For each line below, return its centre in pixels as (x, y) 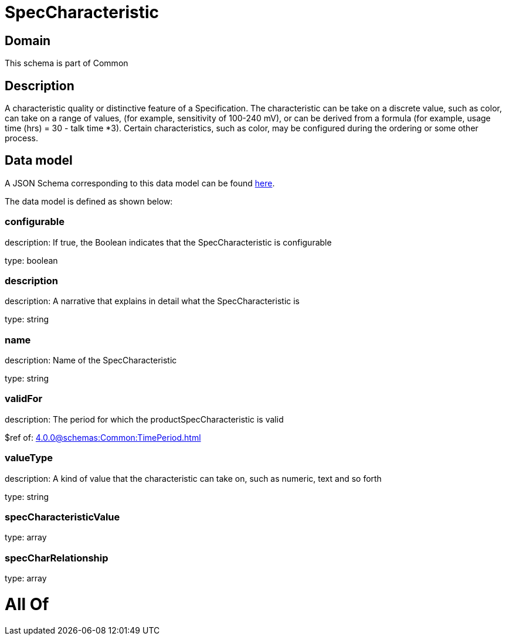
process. (21, 138)
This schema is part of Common (67, 63)
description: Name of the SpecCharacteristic (91, 360)
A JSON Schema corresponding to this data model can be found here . (140, 183)
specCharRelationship (57, 558)
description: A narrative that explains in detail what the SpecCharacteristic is (152, 301)
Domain (28, 40)
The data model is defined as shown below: (89, 201)
